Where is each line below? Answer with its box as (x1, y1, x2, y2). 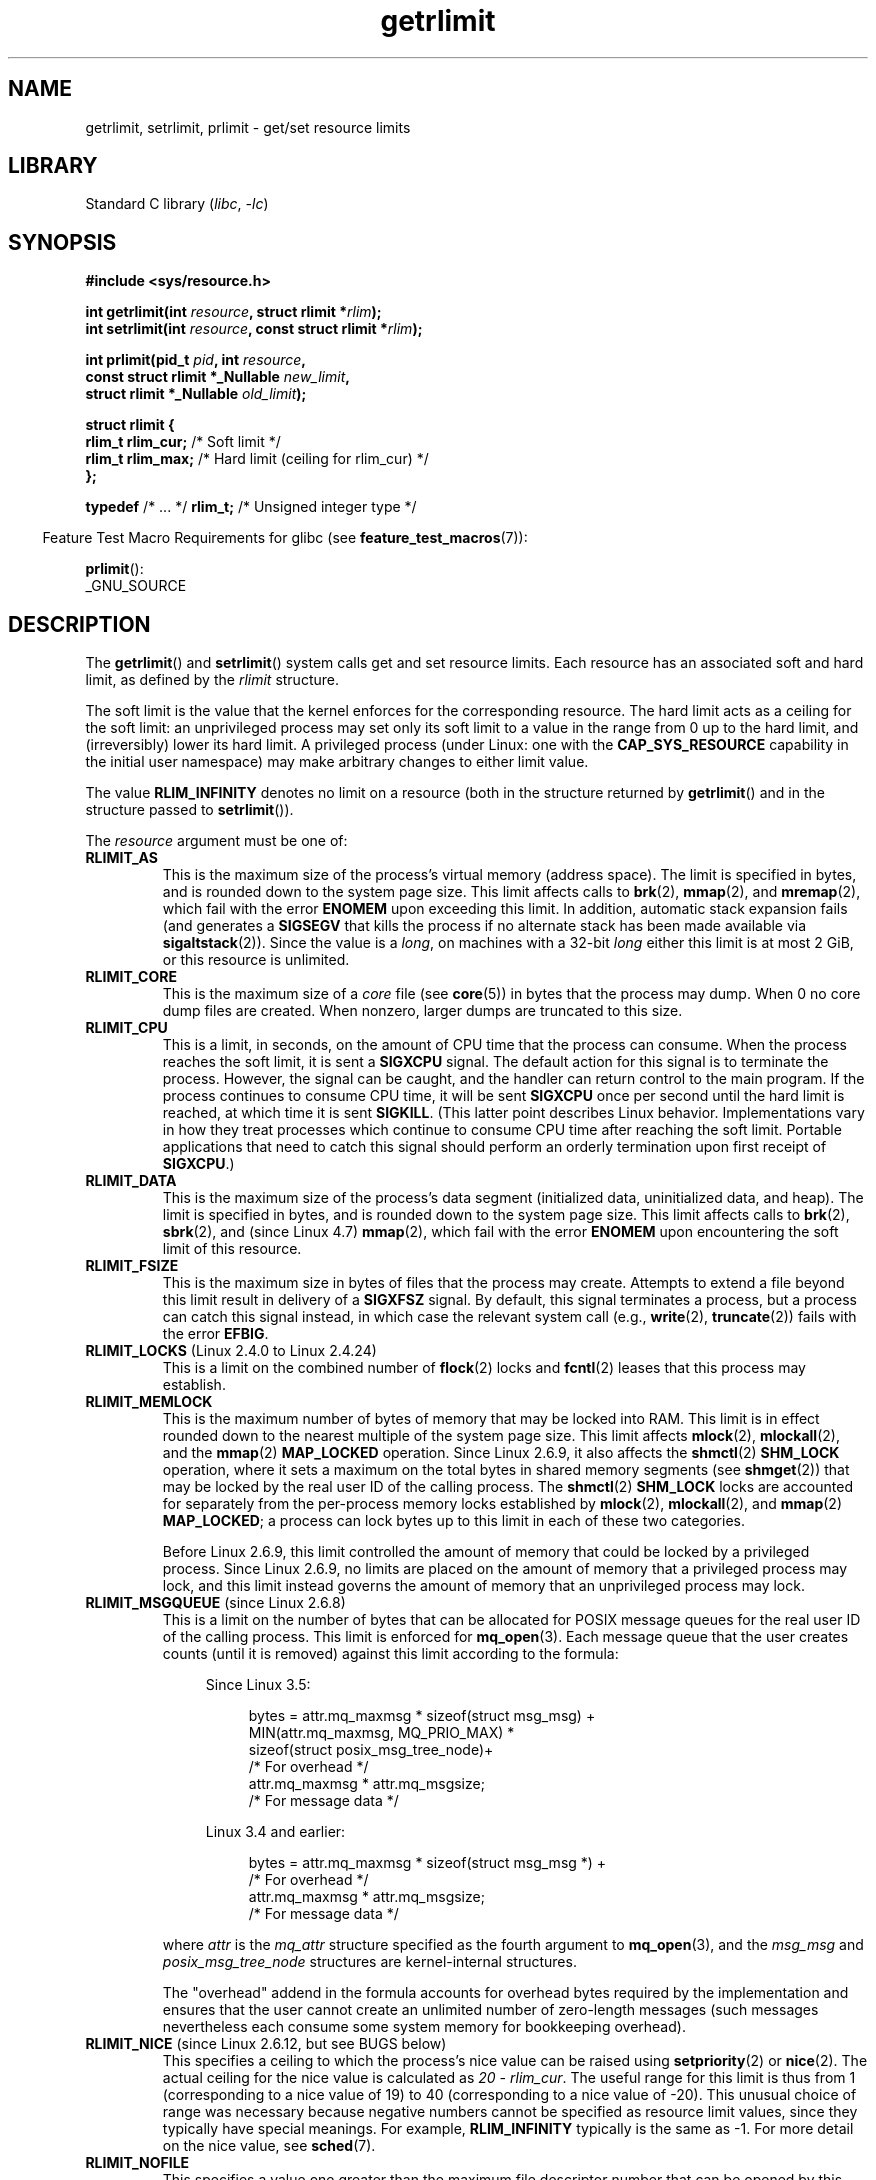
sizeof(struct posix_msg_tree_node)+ (248, 1741, 494, 1759)
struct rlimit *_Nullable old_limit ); (85, 385, 307, 403)
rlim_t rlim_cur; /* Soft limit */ (85, 433, 281, 451)
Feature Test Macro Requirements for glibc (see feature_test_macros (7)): (42, 529, 528, 547)
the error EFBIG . (162, 1325, 269, 1343)
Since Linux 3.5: (205, 1676, 311, 1694)
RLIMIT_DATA (85, 1172, 177, 1190)
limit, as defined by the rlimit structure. (85, 671, 339, 689)
